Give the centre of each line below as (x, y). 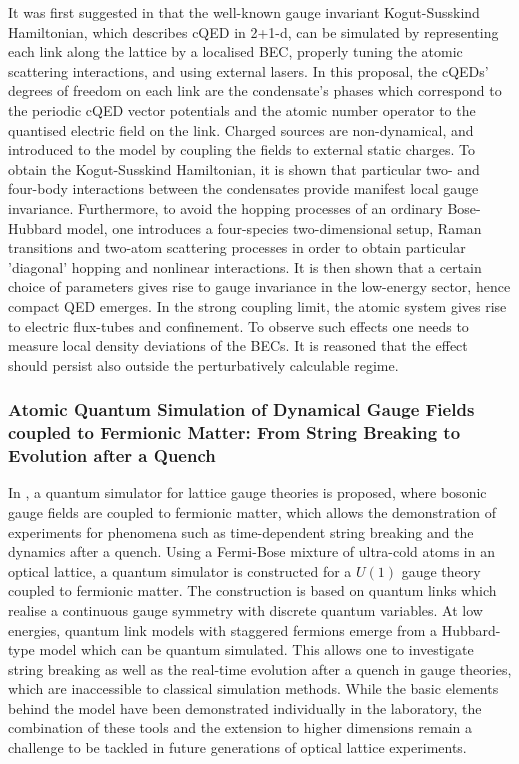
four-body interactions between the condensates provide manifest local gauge (243, 188)
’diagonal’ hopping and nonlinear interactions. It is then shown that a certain (245, 266)
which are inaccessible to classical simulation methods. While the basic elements (253, 688)
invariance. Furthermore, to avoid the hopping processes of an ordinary (225, 207)
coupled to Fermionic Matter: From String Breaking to (234, 432)
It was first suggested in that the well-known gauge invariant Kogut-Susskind (244, 12)
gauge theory (441, 570)
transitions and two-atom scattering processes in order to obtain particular (237, 247)
